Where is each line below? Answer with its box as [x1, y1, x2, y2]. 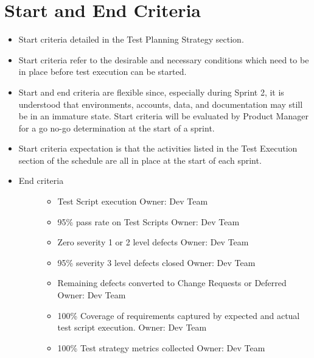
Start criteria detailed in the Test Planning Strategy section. [18, 33, 244, 46]
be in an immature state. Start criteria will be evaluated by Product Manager [18, 110, 309, 122]
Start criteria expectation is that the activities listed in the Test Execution [18, 142, 298, 155]
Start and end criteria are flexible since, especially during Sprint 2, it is [18, 85, 284, 98]
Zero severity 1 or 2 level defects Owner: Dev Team [57, 236, 249, 248]
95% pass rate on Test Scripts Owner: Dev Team [57, 215, 240, 228]
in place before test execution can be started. [18, 65, 187, 78]
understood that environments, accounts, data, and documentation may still [18, 97, 303, 110]
